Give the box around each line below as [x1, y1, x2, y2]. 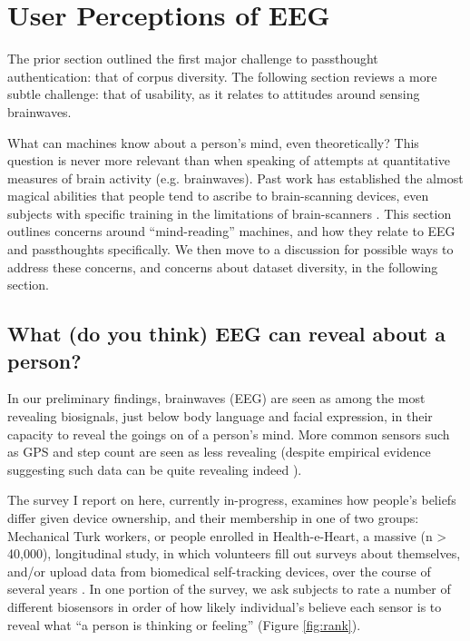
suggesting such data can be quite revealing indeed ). [7, 459, 302, 478]
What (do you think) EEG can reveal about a [7, 320, 446, 348]
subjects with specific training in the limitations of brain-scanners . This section [7, 203, 452, 222]
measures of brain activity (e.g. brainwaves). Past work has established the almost [7, 168, 464, 187]
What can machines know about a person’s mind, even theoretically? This [7, 133, 419, 152]
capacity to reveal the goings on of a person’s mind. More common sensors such [7, 424, 450, 443]
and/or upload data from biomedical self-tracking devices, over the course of [7, 561, 431, 580]
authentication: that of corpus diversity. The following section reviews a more [7, 66, 437, 85]
